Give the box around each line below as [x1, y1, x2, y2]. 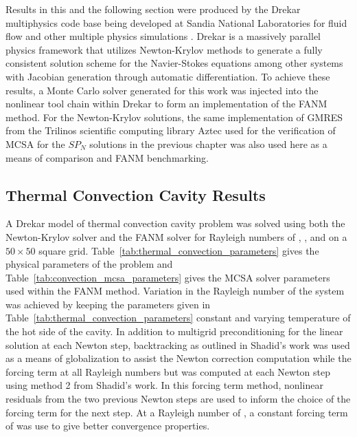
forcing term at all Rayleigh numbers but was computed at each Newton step [5, 364, 331, 379]
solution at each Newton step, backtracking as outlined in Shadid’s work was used [5, 337, 350, 352]
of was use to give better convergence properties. [5, 418, 210, 433]
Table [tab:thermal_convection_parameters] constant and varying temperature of [5, 310, 351, 325]
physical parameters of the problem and [5, 257, 173, 271]
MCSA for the [5, 136, 65, 151]
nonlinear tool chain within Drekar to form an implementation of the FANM [5, 96, 327, 111]
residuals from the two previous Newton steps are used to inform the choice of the [5, 392, 351, 406]
